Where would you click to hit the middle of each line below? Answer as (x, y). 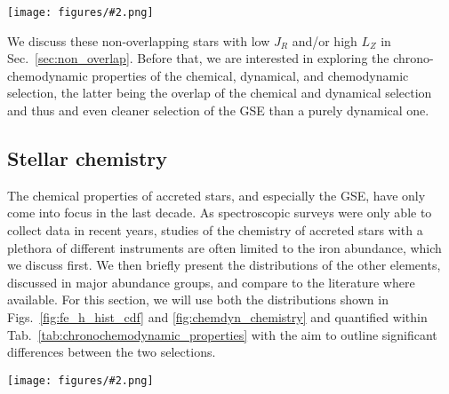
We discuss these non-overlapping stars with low (139, 40)
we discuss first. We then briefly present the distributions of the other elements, (224, 265)
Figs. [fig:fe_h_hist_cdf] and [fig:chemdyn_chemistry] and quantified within (217, 316)
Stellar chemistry (87, 158)
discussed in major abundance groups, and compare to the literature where (211, 282)
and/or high (325, 40)
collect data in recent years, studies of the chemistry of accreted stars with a (215, 230)
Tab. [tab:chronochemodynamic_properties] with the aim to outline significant (222, 334)
